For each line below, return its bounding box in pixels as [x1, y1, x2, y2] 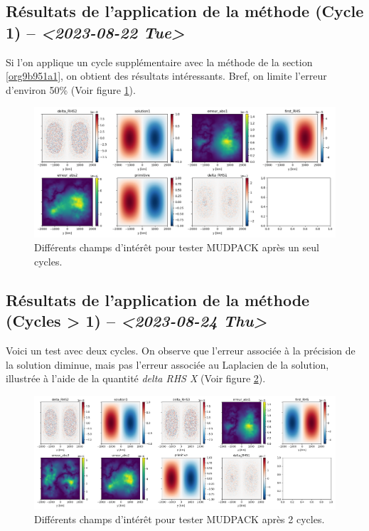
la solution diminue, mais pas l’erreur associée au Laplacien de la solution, [6, 357, 329, 372]
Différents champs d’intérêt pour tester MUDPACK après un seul [34, 240, 319, 255]
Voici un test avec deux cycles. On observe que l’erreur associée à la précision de [6, 343, 355, 358]
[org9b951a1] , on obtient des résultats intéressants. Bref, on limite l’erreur [6, 68, 327, 83]
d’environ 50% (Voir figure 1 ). [6, 82, 136, 97]
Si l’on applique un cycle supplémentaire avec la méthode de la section [6, 54, 313, 69]
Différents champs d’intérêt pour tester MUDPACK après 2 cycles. [34, 512, 325, 527]
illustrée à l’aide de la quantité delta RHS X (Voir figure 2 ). [6, 371, 266, 386]
